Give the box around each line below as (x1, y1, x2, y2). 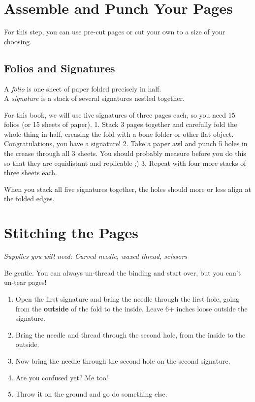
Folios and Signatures (4, 60, 115, 75)
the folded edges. (4, 193, 55, 204)
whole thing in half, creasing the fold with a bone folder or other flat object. (4, 128, 234, 139)
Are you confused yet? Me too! (15, 372, 108, 382)
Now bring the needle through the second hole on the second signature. (15, 355, 230, 366)
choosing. (4, 36, 32, 46)
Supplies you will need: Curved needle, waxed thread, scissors (4, 251, 188, 261)
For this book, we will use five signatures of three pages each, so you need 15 (4, 109, 235, 120)
